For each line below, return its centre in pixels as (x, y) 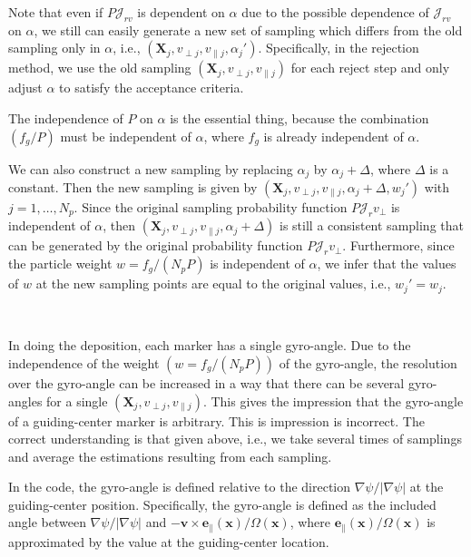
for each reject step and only (370, 68)
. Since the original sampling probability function (211, 207)
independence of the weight (84, 362)
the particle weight (60, 264)
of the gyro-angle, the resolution (368, 362)
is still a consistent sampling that (372, 225)
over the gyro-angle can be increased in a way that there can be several (206, 382)
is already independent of (334, 136)
